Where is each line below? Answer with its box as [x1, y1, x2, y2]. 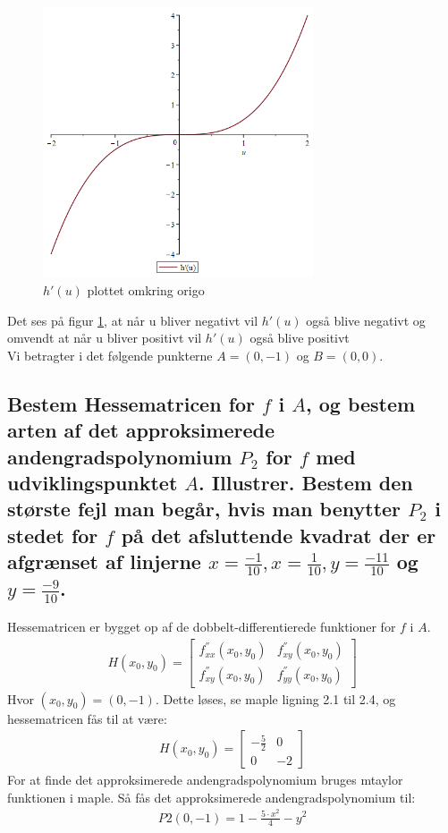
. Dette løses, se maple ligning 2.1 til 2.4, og [155, 689, 396, 708]
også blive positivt [249, 328, 350, 347]
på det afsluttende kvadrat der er [121, 521, 436, 548]
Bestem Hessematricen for [7, 389, 256, 417]
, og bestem [305, 389, 416, 417]
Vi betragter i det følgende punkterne [7, 345, 213, 364]
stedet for [7, 521, 98, 548]
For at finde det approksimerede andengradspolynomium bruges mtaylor [7, 770, 403, 789]
